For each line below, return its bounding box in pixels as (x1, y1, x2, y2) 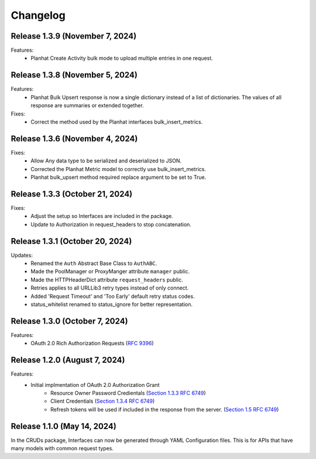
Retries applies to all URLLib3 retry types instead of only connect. (30, 284, 189, 291)
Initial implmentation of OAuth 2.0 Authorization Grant (30, 381, 160, 388)
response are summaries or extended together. (30, 102, 145, 109)
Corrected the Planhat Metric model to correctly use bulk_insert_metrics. (30, 165, 206, 172)
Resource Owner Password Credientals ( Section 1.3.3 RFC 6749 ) (50, 389, 206, 396)
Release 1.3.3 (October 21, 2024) (11, 189, 133, 199)
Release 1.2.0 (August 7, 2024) (11, 355, 125, 365)
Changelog (11, 9, 66, 22)
